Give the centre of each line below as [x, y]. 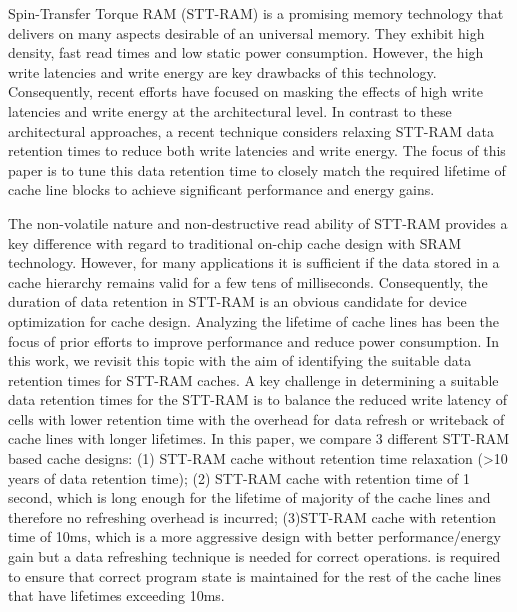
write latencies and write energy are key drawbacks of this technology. [222, 71]
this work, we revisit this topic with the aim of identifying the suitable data [240, 360]
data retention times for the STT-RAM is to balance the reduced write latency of [258, 399]
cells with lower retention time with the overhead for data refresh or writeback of [256, 418]
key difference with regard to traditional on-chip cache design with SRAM [235, 242]
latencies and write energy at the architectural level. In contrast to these [230, 110]
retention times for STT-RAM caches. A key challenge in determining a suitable [253, 379]
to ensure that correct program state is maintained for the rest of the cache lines [254, 575]
